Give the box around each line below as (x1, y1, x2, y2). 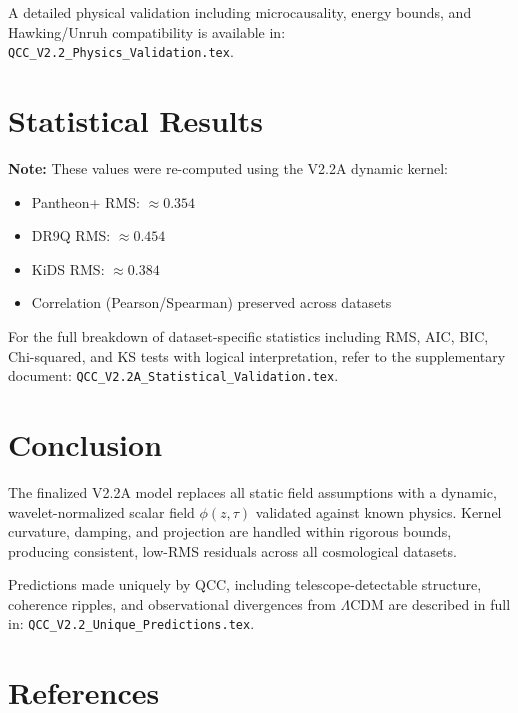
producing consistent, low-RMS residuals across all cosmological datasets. (8, 540, 457, 561)
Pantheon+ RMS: (31, 191, 140, 212)
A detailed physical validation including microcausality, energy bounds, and (8, 2, 472, 22)
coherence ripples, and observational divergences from (8, 593, 336, 614)
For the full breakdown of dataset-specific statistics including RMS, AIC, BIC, (8, 325, 489, 346)
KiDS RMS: (31, 258, 105, 279)
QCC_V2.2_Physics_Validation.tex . (8, 41, 234, 62)
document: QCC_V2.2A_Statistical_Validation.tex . (8, 365, 339, 386)
